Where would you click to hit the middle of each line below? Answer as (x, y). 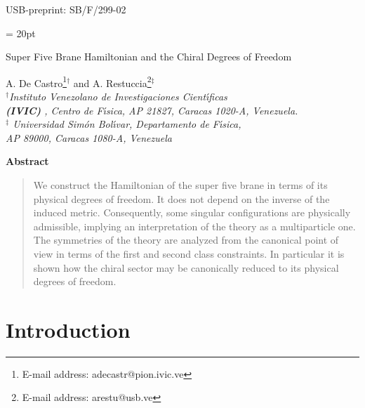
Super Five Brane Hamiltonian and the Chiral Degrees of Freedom (149, 57)
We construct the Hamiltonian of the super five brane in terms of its (180, 185)
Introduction (68, 329)
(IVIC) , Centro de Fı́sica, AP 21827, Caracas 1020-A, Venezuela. (152, 110)
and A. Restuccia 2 (112, 81)
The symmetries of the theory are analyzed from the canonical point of (186, 240)
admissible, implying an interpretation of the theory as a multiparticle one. (194, 226)
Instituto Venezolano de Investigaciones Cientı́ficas (118, 97)
